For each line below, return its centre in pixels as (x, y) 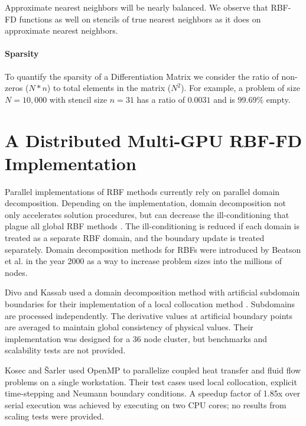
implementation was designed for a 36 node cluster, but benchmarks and (136, 338)
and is (224, 99)
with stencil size (78, 99)
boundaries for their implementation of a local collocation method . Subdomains (150, 304)
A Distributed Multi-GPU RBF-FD (154, 140)
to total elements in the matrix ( (112, 88)
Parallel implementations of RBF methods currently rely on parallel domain (142, 191)
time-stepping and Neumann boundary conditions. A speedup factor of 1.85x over (153, 393)
